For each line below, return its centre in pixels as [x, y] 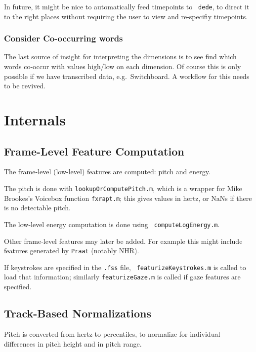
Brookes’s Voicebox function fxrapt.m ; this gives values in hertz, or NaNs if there [128, 198]
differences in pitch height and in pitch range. [73, 343]
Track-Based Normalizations [78, 313]
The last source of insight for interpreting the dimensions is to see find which [120, 57]
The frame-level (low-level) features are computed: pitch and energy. [107, 172]
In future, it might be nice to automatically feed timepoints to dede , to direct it [127, 6]
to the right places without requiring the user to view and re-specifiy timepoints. [126, 16]
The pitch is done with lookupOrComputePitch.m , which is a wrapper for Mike [123, 188]
